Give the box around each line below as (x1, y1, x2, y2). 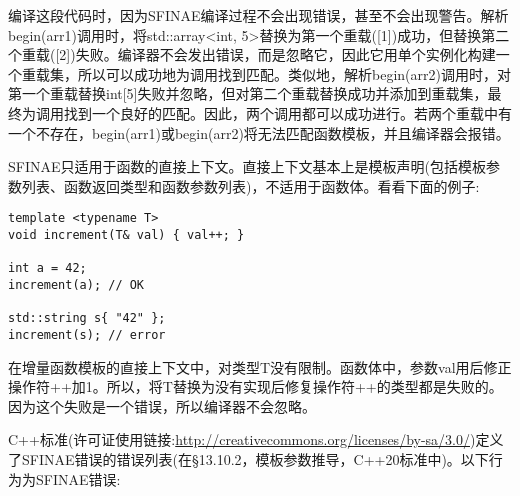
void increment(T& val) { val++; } (8, 228, 245, 242)
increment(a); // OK (8, 277, 145, 292)
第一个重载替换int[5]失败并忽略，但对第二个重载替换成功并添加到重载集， (8, 83, 488, 104)
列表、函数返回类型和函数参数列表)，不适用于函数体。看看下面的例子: (21, 175, 480, 196)
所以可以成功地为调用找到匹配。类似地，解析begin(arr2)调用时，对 (77, 63, 511, 84)
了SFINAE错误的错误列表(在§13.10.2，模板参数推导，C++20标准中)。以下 (8, 448, 489, 469)
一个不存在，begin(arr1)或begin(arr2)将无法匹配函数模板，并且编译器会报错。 (8, 122, 510, 143)
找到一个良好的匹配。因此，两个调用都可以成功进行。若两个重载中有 (63, 102, 512, 123)
